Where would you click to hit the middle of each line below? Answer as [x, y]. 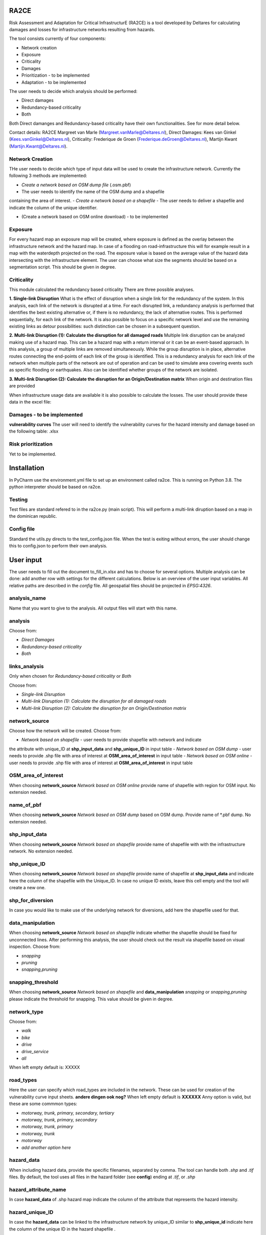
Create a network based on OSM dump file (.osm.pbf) [76, 185]
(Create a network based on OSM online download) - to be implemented [95, 217]
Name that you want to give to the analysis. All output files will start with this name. [93, 608]
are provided [22, 386]
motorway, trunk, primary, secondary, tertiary [68, 1113]
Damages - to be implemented [46, 414]
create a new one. [27, 888]
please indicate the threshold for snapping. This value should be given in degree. [91, 999]
